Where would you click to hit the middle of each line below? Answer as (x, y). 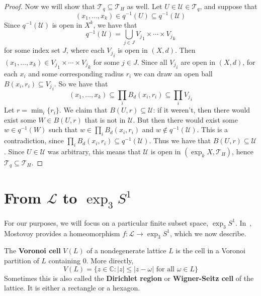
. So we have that (81, 83)
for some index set (32, 50)
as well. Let (145, 6)
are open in (198, 62)
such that (63, 129)
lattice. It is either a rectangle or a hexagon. (72, 288)
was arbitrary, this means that (94, 151)
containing (64, 261)
